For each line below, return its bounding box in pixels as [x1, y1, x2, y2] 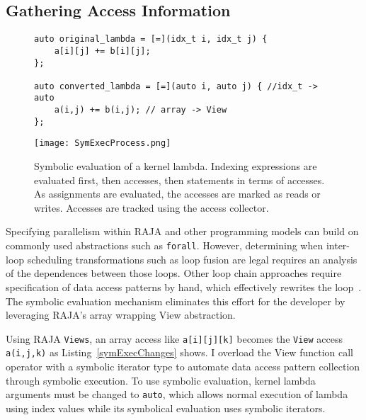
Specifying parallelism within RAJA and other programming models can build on [6, 224, 359, 239]
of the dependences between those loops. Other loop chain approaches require [6, 266, 342, 280]
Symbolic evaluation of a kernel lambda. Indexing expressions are [34, 159, 317, 174]
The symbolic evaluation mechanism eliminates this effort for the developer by [6, 293, 345, 308]
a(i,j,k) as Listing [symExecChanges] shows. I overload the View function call [6, 345, 353, 360]
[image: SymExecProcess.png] [34, 138, 171, 149]
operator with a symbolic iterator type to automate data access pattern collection [6, 359, 360, 374]
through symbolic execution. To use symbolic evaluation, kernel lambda [6, 373, 316, 387]
